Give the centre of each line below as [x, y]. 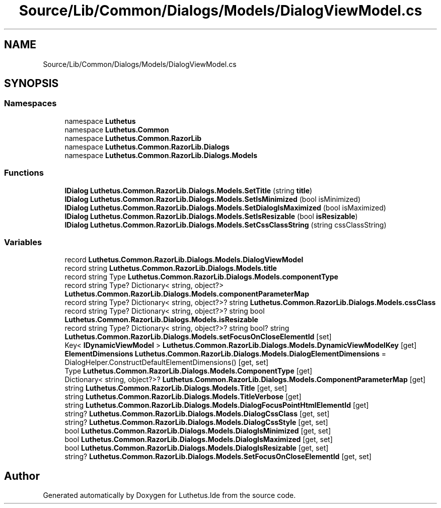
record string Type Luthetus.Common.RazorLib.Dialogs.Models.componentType [201, 277]
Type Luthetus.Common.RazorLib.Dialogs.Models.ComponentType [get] [189, 371]
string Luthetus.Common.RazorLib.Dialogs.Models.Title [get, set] [176, 388]
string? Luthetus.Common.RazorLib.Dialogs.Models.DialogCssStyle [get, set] [196, 422]
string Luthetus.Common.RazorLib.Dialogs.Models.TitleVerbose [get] [183, 397]
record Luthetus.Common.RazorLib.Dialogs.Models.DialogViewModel [184, 260]
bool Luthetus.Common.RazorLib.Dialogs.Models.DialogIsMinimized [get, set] [198, 431]
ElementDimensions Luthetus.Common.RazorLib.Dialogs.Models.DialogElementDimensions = [226, 354]
